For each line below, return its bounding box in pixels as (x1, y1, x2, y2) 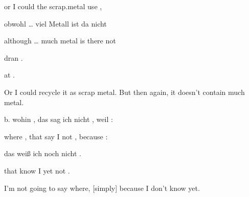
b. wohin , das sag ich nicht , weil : (4, 114, 113, 125)
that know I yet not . (4, 165, 70, 176)
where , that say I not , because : (4, 131, 108, 141)
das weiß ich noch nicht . (4, 148, 81, 159)
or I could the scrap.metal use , (4, 1, 102, 11)
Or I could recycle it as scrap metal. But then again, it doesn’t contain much (4, 86, 245, 97)
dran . (4, 52, 23, 63)
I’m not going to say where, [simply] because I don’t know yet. (4, 182, 200, 193)
